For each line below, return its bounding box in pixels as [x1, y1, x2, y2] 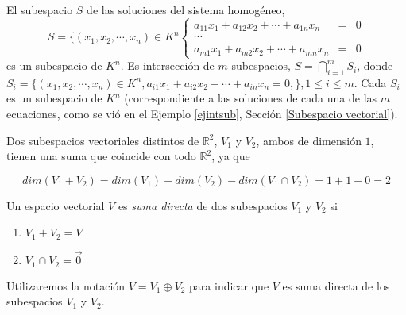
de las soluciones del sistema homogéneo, [87, 2, 285, 17]
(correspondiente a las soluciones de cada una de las [124, 90, 377, 106]
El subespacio [6, 2, 73, 17]
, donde [357, 57, 393, 74]
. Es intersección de [120, 57, 215, 74]
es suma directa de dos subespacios [118, 197, 288, 213]
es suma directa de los [282, 277, 390, 294]
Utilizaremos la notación [6, 277, 126, 294]
